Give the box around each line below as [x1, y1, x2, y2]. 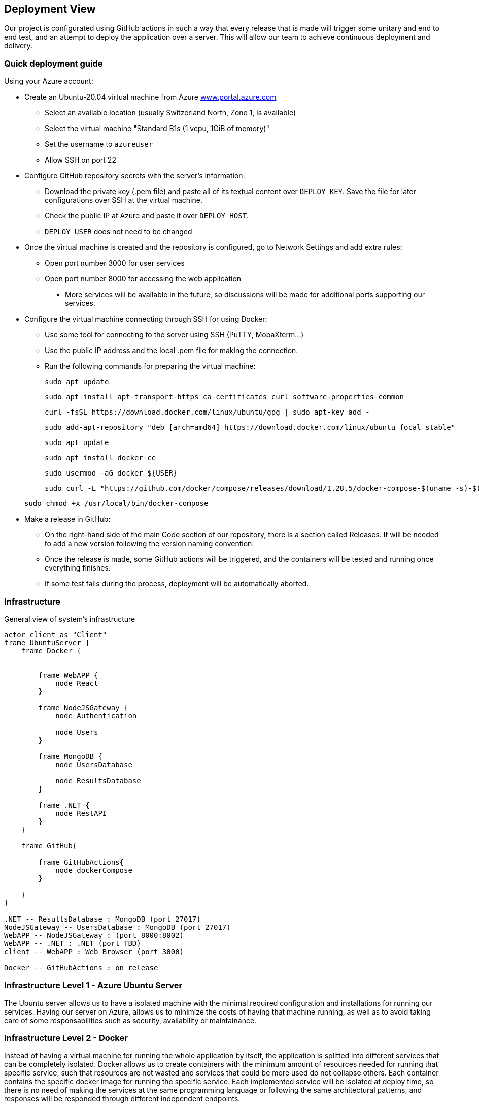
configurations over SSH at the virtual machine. [45, 196, 202, 205]
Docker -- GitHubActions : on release [4, 963, 158, 972]
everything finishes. [45, 563, 111, 573]
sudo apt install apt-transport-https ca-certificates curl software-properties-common [45, 393, 404, 401]
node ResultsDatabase [55, 776, 141, 785]
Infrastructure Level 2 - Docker [4, 1033, 128, 1043]
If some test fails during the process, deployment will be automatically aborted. [45, 579, 309, 588]
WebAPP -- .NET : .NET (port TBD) [4, 939, 141, 947]
